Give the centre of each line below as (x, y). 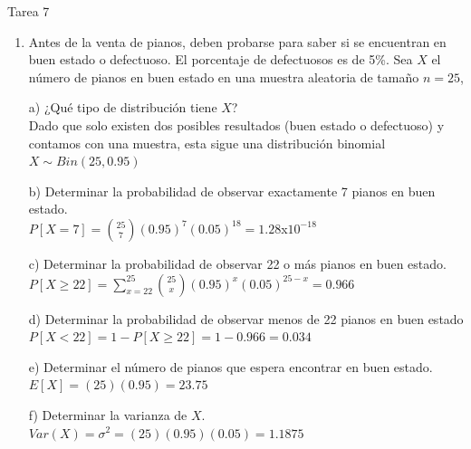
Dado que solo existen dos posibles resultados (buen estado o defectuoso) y (236, 124)
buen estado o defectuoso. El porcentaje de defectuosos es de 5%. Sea (221, 59)
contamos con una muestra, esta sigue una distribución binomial (207, 143)
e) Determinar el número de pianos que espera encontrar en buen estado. (231, 366)
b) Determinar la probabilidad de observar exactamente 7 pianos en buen (232, 191)
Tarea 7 (29, 11)
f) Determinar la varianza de (108, 414)
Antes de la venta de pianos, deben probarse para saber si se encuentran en (237, 41)
